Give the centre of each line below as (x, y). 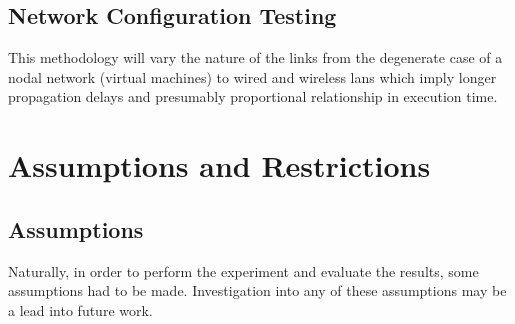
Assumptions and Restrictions (219, 165)
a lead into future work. (80, 309)
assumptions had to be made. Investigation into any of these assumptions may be (257, 290)
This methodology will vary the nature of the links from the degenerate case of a (255, 57)
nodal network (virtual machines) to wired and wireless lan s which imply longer (252, 76)
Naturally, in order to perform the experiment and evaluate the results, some (243, 270)
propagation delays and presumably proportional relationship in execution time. (253, 96)
